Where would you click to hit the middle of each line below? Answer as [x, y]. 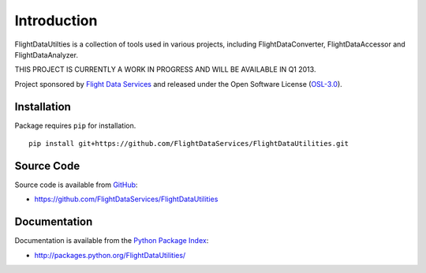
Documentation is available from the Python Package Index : [112, 241]
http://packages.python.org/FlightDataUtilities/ [110, 255]
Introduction [56, 21]
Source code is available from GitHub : [76, 185]
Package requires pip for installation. [75, 125]
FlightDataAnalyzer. [47, 54]
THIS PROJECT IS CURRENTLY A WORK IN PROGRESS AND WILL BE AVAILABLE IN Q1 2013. [165, 69]
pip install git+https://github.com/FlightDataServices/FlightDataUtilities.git [189, 144]
